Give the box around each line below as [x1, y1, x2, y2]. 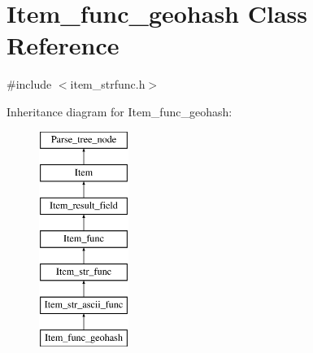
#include [7, 76, 52, 93]
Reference [7, 28, 120, 62]
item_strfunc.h [70, 76, 146, 93]
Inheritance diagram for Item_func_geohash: [7, 102, 233, 120]
